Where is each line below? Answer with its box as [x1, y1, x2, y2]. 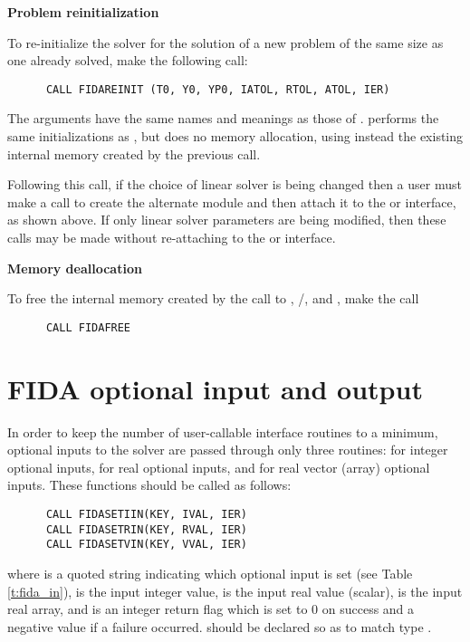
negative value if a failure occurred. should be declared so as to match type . [7, 617, 432, 636]
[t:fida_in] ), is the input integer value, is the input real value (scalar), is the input [7, 581, 463, 600]
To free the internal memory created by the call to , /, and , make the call [7, 289, 419, 308]
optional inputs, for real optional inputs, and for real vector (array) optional [7, 457, 430, 476]
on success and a [321, 599, 415, 618]
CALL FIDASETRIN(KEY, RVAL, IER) [45, 522, 247, 536]
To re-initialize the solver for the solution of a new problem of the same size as [7, 33, 444, 52]
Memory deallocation [7, 258, 142, 277]
